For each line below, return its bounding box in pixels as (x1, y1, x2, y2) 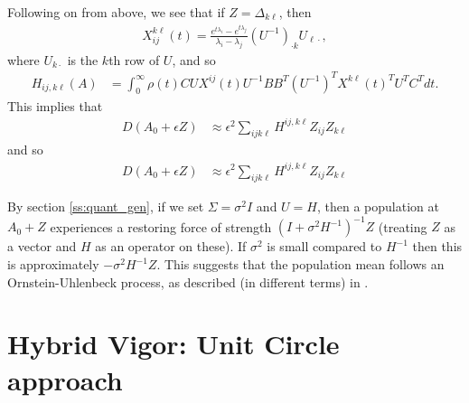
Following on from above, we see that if (7, 3, 225, 21)
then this (412, 237, 463, 256)
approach (7, 361, 123, 398)
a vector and (7, 237, 77, 256)
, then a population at (316, 197, 439, 216)
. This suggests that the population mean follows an (156, 255, 445, 274)
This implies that (7, 96, 103, 115)
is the (67, 50, 98, 69)
